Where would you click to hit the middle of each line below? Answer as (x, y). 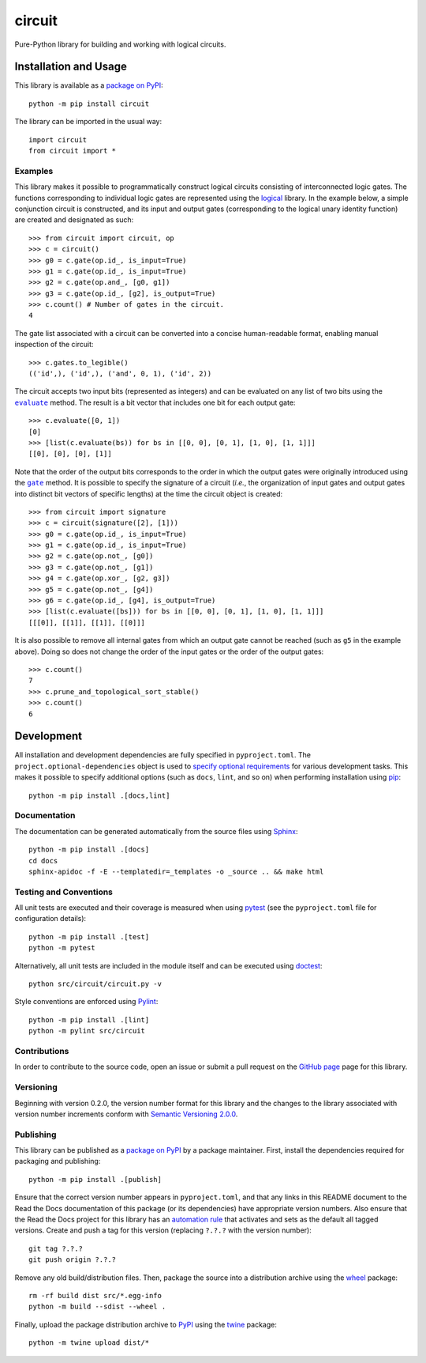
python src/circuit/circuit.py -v (95, 984)
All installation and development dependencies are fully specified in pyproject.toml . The (163, 755)
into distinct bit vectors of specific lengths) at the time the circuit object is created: (149, 493)
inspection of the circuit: (54, 345)
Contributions (42, 1051)
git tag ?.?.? (56, 1248)
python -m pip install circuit (89, 104)
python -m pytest (62, 948)
